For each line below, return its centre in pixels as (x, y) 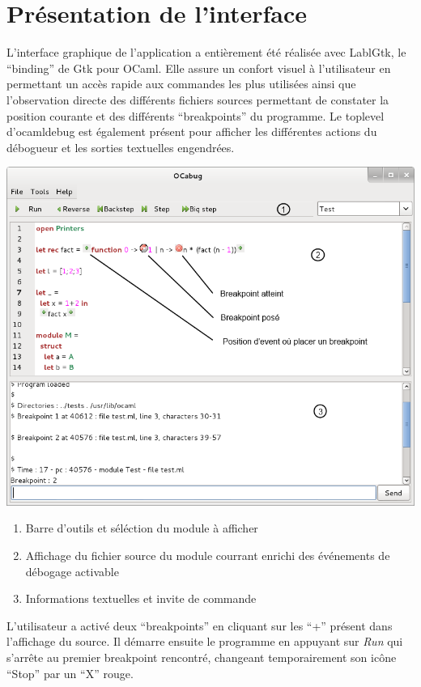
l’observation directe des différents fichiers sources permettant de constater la (198, 99)
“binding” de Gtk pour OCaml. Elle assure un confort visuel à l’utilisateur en (199, 68)
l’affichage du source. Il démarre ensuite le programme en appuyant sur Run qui (205, 641)
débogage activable (72, 571)
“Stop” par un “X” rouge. (70, 673)
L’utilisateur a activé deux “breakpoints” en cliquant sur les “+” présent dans (200, 625)
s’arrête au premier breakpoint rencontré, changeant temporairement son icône (202, 657)
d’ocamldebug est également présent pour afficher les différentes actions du (192, 131)
